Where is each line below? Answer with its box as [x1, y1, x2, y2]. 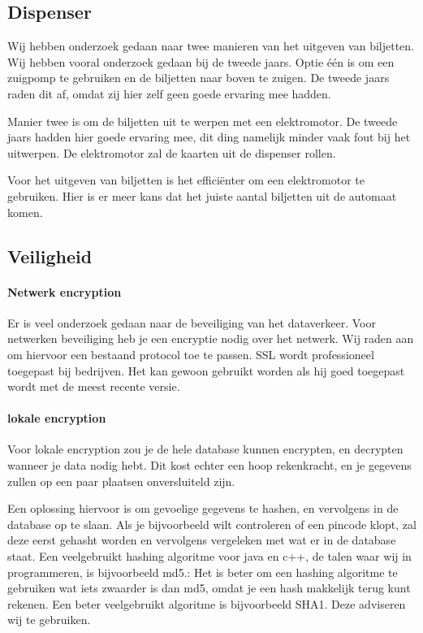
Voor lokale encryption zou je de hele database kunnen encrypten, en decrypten [7, 440, 404, 457]
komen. [7, 203, 43, 220]
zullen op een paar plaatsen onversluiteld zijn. [7, 472, 235, 489]
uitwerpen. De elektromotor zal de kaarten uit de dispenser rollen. [7, 144, 336, 161]
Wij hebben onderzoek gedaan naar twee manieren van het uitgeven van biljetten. [7, 37, 415, 54]
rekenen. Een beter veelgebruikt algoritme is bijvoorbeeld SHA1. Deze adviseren [7, 595, 406, 612]
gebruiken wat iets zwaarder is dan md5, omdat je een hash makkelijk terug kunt [7, 579, 411, 596]
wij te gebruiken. [7, 611, 91, 628]
